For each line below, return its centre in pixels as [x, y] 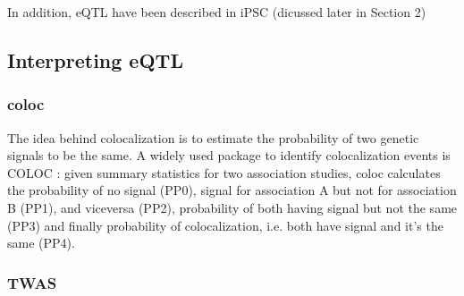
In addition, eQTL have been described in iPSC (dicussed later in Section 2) [217, 12]
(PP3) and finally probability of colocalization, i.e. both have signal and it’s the [225, 225]
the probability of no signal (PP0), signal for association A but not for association [232, 190]
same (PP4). [41, 243]
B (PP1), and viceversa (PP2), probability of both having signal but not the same [232, 207]
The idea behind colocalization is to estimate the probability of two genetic [213, 137]
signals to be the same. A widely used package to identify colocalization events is [229, 155]
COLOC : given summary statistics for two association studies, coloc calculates [224, 172]
